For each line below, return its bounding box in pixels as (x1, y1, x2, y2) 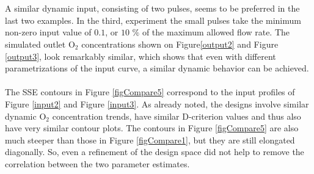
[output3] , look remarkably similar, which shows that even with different (5, 49, 276, 62)
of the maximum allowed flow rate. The (142, 26, 290, 38)
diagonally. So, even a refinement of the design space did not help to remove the (5, 145, 304, 158)
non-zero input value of (5, 26, 92, 38)
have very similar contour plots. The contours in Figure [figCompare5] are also (5, 121, 299, 134)
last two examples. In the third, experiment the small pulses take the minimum (5, 13, 301, 26)
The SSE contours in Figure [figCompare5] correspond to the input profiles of (5, 85, 295, 98)
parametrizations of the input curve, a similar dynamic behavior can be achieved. (5, 62, 309, 74)
